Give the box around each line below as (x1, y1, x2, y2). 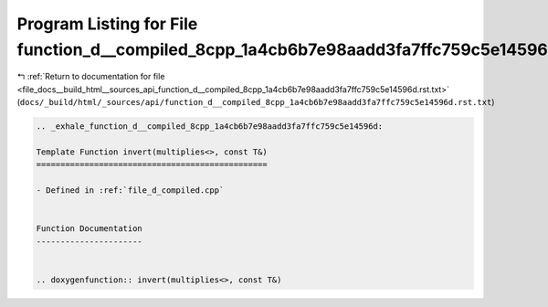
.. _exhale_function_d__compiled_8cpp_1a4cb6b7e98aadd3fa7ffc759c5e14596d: (36, 122, 384, 132)
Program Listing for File (16, 14, 198, 34)
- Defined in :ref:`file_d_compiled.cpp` (36, 185, 225, 196)
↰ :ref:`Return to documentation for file (16, 71, 165, 82)
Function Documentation (36, 224, 143, 234)
